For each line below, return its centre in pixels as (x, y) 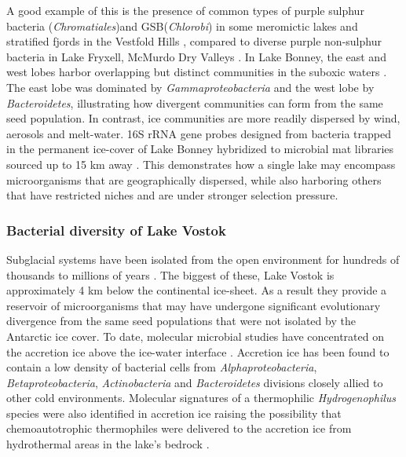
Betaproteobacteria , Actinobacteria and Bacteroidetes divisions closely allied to (195, 382)
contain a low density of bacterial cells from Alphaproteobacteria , (162, 367)
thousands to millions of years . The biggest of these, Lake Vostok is (170, 274)
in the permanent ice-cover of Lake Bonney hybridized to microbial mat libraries (200, 149)
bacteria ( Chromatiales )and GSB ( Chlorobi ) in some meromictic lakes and (182, 26)
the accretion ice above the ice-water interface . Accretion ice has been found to (198, 351)
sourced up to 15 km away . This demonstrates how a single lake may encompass (201, 164)
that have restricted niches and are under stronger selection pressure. (172, 195)
